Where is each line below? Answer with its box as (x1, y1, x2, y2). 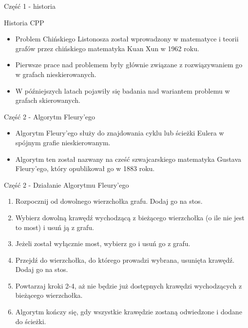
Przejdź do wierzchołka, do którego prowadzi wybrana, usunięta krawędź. (15, 254, 235, 265)
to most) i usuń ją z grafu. (15, 222, 94, 232)
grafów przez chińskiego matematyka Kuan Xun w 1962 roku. (15, 43, 199, 53)
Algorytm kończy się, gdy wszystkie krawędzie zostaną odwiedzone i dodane (15, 307, 242, 317)
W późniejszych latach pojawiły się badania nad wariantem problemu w (15, 85, 230, 96)
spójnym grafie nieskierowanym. (15, 137, 111, 147)
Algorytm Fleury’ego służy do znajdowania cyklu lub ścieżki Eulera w (15, 128, 224, 138)
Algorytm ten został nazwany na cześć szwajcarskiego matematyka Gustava (15, 154, 242, 164)
